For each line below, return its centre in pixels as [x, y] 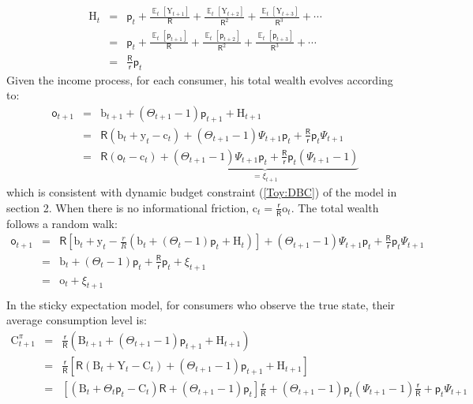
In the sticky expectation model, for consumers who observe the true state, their [201, 304]
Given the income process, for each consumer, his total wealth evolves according [200, 79]
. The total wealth [335, 207]
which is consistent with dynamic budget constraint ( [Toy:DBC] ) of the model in [202, 192]
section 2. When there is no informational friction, [128, 207]
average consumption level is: [77, 320]
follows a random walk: [62, 223]
